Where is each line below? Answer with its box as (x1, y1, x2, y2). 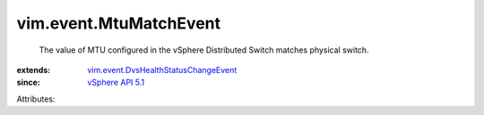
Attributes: (16, 94, 56, 104)
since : (16, 77, 40, 88)
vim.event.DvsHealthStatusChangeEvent (87, 64, 238, 75)
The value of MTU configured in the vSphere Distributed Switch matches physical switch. (39, 45, 369, 55)
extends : (16, 64, 51, 75)
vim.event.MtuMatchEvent (16, 13, 221, 33)
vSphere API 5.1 (87, 77, 145, 88)
